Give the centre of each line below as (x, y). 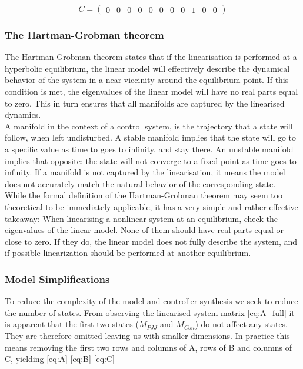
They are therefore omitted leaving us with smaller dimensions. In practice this (147, 335)
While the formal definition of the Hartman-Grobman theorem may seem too (144, 195)
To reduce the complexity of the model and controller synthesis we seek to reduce (151, 301)
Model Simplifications (57, 279)
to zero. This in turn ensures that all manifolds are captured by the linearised (145, 103)
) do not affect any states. (242, 324)
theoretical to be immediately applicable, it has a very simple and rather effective (151, 206)
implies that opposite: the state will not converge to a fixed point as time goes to (151, 160)
